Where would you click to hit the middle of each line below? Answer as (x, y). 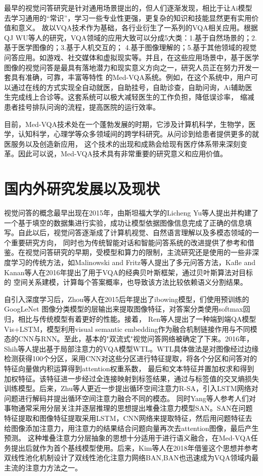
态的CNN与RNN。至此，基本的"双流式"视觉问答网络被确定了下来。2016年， (129, 339)
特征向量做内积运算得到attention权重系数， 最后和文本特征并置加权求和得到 (129, 368)
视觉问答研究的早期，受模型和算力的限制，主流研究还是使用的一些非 (138, 252)
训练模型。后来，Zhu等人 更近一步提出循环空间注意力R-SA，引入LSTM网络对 (131, 388)
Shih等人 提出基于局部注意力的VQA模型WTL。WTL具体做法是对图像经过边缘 (131, 348)
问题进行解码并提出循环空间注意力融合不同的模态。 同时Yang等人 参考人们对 (130, 398)
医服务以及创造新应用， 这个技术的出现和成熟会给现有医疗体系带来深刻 (122, 143)
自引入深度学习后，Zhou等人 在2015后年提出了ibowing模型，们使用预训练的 (127, 299)
